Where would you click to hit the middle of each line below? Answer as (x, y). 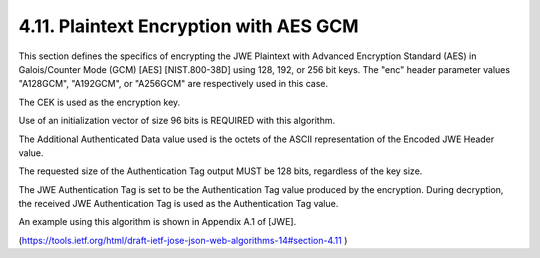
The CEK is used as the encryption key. (99, 102)
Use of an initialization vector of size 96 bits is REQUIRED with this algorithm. (176, 121)
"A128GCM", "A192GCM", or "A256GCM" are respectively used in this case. (173, 84)
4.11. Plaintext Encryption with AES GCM (188, 26)
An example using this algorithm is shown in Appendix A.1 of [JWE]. (157, 222)
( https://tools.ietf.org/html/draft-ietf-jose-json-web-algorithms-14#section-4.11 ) (183, 240)
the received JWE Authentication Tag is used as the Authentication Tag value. (178, 204)
